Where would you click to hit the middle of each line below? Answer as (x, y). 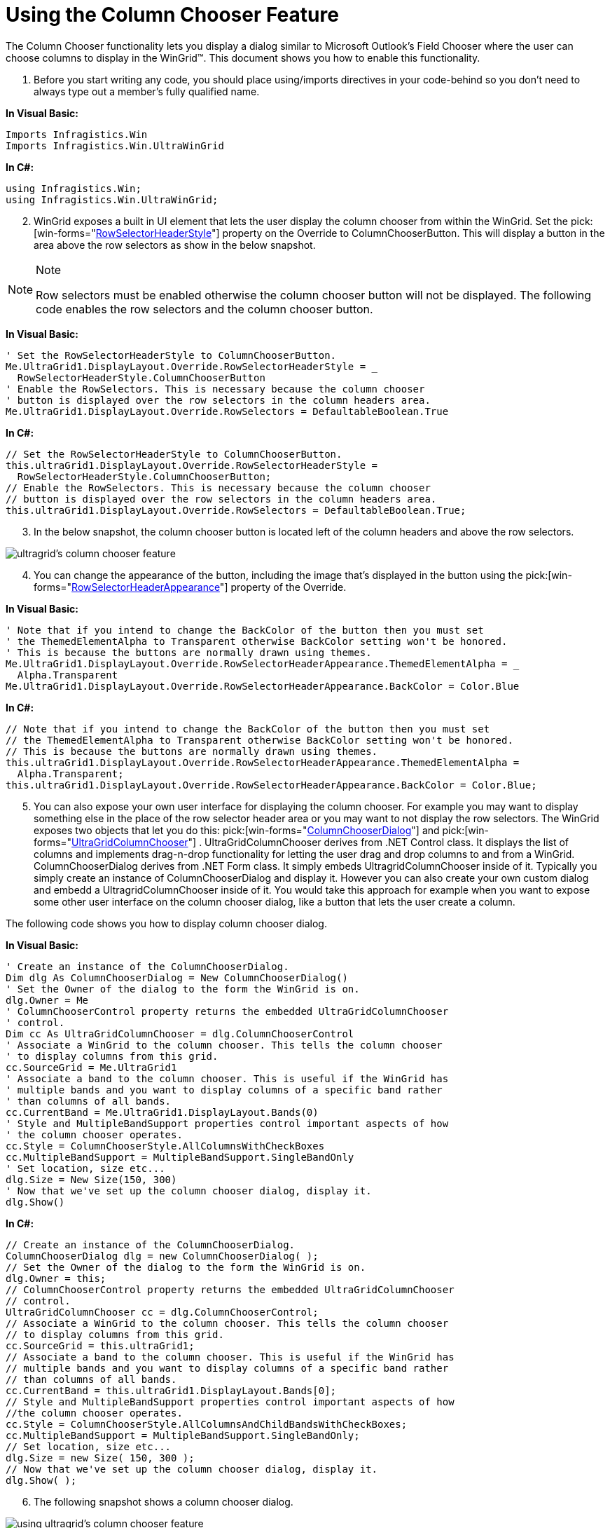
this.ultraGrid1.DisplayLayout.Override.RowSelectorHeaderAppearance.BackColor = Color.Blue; (271, 785)
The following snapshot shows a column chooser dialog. (164, 1501)
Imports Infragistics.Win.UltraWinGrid (115, 145)
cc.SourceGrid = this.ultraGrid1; (100, 1345)
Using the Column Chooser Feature (172, 15)
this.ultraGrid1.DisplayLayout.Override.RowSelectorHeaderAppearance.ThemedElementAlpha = (263, 762)
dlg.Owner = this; (56, 1278)
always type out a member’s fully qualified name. (147, 91)
